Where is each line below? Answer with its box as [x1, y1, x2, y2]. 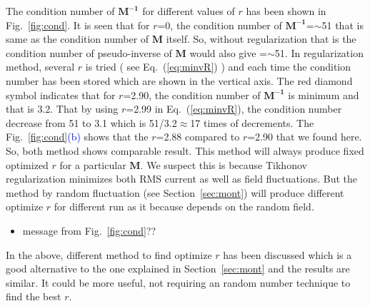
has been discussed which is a [223, 247, 352, 262]
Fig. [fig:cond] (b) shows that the [6, 129, 149, 144]
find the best [6, 289, 61, 304]
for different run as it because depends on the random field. [54, 199, 314, 214]
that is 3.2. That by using [6, 101, 119, 116]
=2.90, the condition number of [123, 87, 261, 102]
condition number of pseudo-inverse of [6, 45, 172, 60]
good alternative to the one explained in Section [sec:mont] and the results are [6, 261, 350, 276]
